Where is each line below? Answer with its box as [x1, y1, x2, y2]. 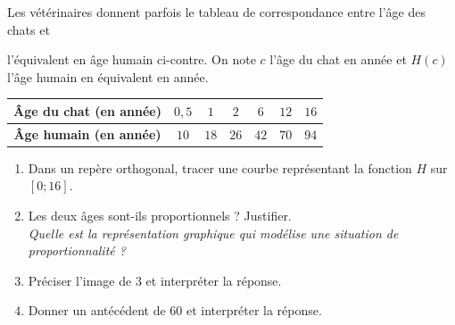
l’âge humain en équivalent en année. [7, 67, 209, 86]
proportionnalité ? [28, 241, 126, 260]
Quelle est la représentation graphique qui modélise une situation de [28, 223, 399, 242]
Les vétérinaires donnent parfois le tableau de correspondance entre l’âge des [7, 3, 426, 21]
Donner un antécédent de [28, 301, 166, 320]
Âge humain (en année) [13, 124, 161, 143]
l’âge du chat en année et [269, 50, 407, 69]
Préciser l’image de [28, 271, 132, 289]
